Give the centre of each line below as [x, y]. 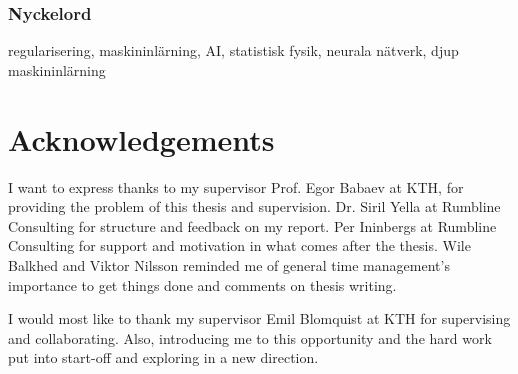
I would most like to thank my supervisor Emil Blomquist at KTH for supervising [259, 318]
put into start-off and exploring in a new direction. [163, 357]
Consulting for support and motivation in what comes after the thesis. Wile [239, 245]
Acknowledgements [141, 138]
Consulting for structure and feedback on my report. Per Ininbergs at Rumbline [252, 225]
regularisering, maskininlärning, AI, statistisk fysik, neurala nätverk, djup [233, 50]
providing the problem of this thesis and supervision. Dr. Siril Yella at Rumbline [254, 206]
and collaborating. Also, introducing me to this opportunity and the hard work [250, 337]
